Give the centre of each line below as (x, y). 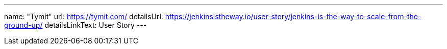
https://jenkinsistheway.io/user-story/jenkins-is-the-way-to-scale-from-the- (293, 16)
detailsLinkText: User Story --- (96, 25)
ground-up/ (23, 25)
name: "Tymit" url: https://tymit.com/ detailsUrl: (84, 16)
